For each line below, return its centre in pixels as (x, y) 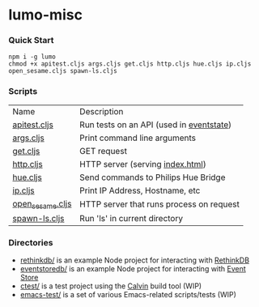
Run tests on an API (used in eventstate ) (156, 125)
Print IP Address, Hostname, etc (140, 190)
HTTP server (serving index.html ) (143, 164)
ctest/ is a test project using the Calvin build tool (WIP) (111, 286)
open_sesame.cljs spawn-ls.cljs (63, 71)
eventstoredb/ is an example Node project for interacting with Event (133, 269)
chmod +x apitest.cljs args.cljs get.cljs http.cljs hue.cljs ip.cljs (130, 64)
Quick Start (31, 41)
